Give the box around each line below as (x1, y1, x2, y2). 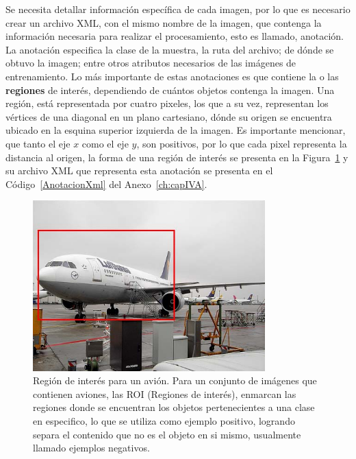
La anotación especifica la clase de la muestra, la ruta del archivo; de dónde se (5, 42, 334, 56)
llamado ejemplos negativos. (33, 440, 150, 455)
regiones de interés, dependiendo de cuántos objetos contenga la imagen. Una (5, 82, 335, 97)
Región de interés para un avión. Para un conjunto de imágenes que (33, 373, 317, 388)
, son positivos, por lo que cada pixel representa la (136, 136, 347, 150)
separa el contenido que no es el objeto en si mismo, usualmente (33, 427, 301, 441)
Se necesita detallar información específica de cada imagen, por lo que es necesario (5, 2, 351, 16)
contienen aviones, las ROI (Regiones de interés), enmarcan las (33, 386, 296, 401)
